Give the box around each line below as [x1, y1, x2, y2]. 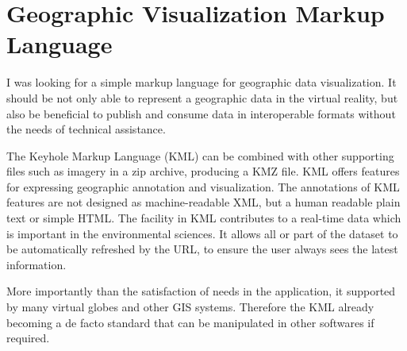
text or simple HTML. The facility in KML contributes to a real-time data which [6, 210, 401, 226]
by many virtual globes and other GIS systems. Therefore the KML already [6, 299, 374, 315]
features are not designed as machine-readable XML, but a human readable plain [6, 194, 401, 210]
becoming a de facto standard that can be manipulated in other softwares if [6, 314, 374, 330]
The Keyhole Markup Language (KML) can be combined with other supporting [6, 147, 394, 164]
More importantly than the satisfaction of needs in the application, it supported [6, 283, 396, 299]
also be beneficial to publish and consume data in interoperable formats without [6, 105, 396, 121]
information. [6, 256, 67, 272]
